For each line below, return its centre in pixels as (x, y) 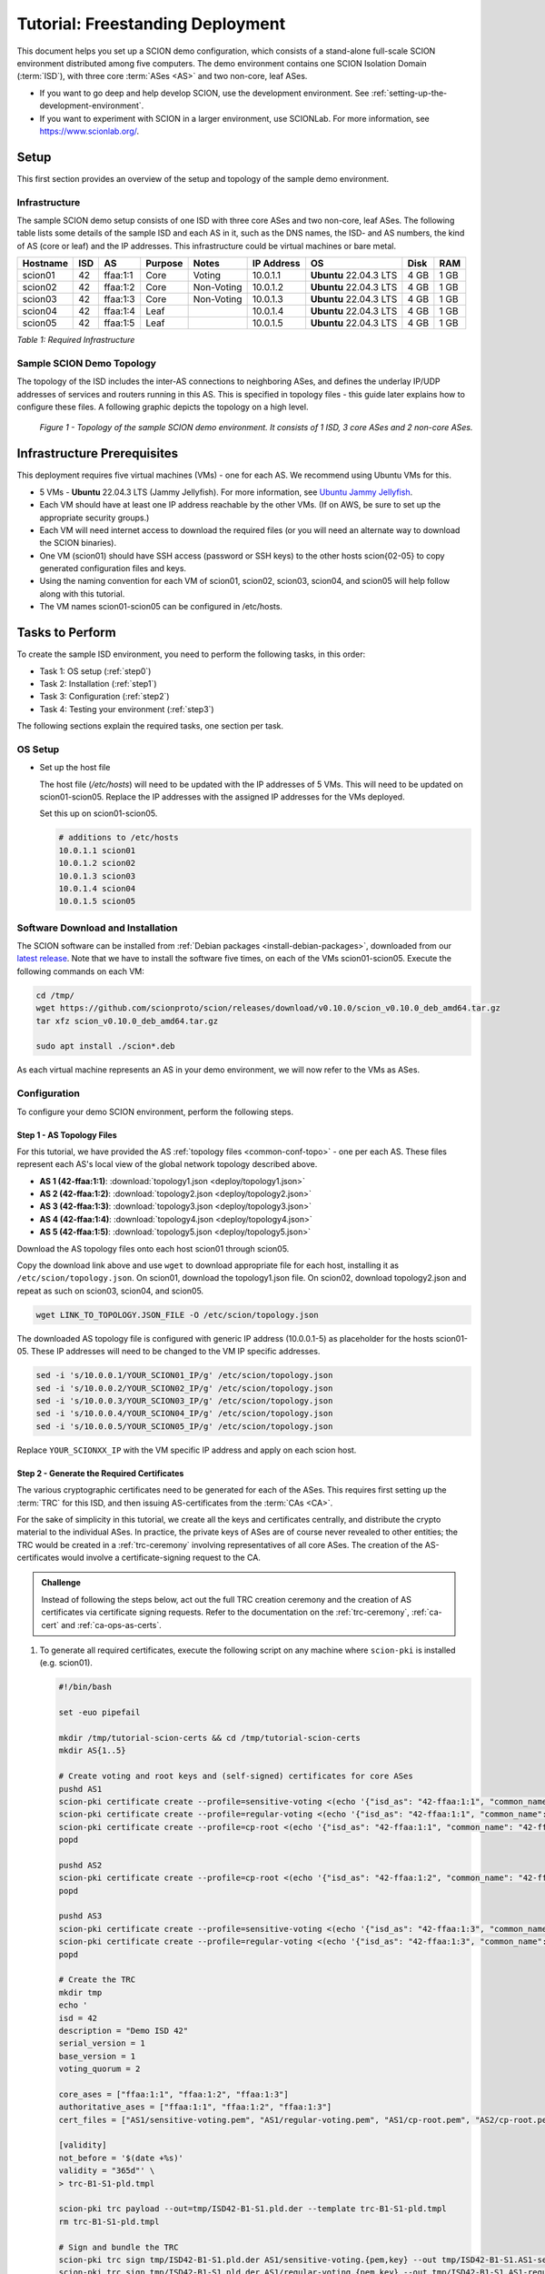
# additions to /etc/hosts (119, 838)
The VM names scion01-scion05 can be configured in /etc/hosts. (161, 607)
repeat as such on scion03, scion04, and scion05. (110, 1291)
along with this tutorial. (82, 594)
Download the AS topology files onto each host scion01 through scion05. (153, 1248)
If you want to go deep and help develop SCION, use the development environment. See (204, 93)
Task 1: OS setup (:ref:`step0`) (95, 671)
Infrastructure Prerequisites (98, 453)
